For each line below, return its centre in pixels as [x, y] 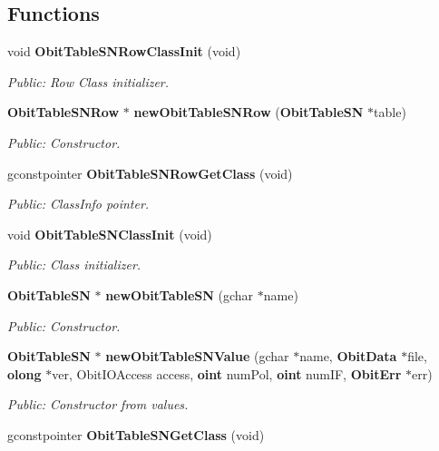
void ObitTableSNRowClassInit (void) [124, 51]
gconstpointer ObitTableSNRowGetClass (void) [150, 173]
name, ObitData [348, 356]
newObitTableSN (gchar [180, 294]
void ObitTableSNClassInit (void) [110, 234]
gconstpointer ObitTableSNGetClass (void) [136, 434]
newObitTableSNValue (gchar [197, 356]
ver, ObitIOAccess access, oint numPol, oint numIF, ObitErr [227, 373]
